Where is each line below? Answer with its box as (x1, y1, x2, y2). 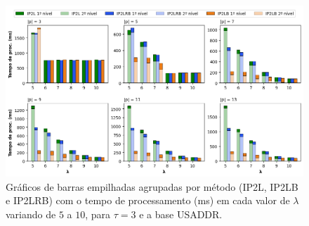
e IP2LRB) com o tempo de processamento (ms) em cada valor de (6, 193, 290, 208)
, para (85, 206, 111, 221)
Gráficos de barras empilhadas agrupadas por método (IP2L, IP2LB (6, 179, 298, 194)
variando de (6, 206, 56, 221)
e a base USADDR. (139, 206, 223, 221)
